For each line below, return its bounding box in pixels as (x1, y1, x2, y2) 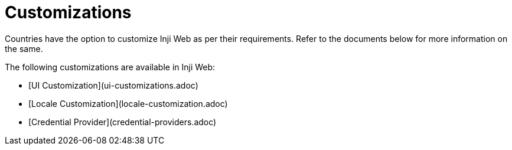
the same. (5, 43, 43, 54)
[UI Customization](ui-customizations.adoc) (28, 80, 198, 90)
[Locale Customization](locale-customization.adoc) (28, 98, 228, 109)
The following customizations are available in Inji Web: (5, 61, 216, 72)
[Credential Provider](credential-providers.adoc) (28, 116, 217, 127)
